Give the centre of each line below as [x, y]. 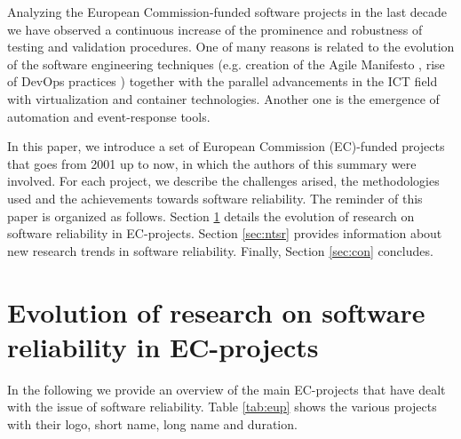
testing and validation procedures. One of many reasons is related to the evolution [231, 47]
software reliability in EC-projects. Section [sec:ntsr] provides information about [225, 233]
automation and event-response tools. [109, 116]
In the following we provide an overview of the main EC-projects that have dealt [227, 389]
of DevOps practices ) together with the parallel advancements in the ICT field [223, 81]
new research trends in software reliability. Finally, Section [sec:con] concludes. [220, 250]
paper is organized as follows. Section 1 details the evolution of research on [211, 216]
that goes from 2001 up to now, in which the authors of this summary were [212, 163]
